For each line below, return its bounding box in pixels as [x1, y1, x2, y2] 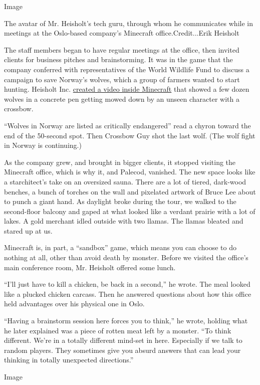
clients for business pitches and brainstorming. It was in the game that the [4, 54, 233, 65]
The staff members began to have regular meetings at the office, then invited [4, 44, 239, 55]
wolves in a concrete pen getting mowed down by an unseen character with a [4, 93, 239, 104]
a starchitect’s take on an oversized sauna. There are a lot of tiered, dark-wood [4, 176, 246, 186]
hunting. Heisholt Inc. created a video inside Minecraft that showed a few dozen [4, 84, 249, 94]
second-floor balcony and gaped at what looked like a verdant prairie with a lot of [4, 206, 255, 216]
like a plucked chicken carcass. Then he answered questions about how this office [4, 288, 251, 299]
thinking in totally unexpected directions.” [4, 354, 134, 365]
